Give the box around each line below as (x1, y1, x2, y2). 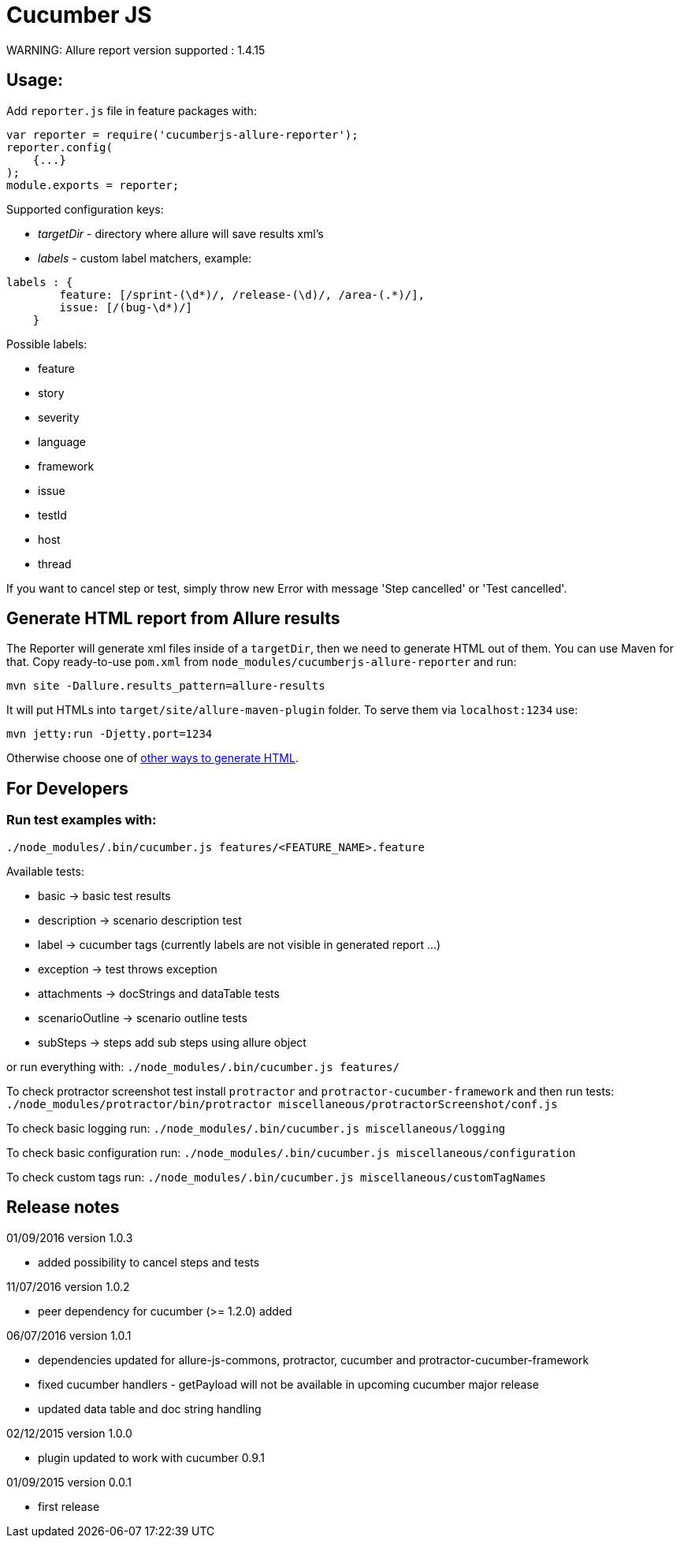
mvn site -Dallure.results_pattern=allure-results (6, 679, 325, 693)
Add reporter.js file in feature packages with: (6, 103, 257, 117)
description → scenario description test (38, 913, 242, 927)
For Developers (6, 778, 128, 798)
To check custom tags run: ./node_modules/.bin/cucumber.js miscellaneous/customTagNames (6, 1170, 546, 1184)
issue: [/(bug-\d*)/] (59, 300, 193, 314)
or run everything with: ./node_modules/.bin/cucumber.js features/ (6, 1059, 399, 1073)
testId (38, 508, 67, 522)
